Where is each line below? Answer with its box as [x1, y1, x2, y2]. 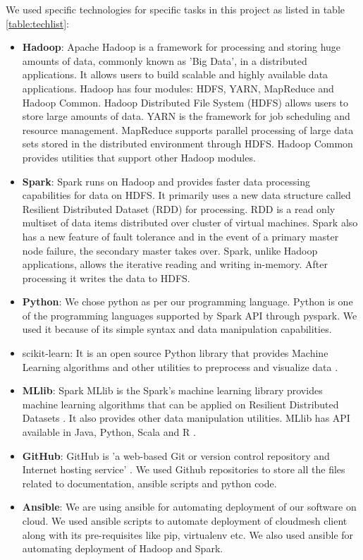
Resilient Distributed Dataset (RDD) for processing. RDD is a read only [22, 201, 336, 216]
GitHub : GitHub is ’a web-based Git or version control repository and [22, 448, 330, 463]
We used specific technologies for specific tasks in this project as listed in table [6, 2, 345, 16]
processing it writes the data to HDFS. [22, 270, 190, 285]
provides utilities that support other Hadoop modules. [22, 150, 256, 164]
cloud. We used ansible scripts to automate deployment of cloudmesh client [22, 513, 347, 528]
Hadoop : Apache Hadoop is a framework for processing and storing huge [22, 39, 341, 54]
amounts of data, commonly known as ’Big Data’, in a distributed [22, 53, 307, 68]
